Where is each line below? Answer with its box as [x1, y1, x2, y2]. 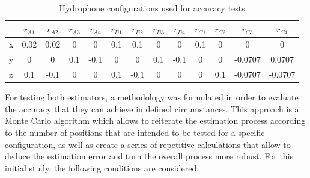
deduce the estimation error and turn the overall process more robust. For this [5, 150, 294, 162]
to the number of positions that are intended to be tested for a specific [5, 126, 265, 138]
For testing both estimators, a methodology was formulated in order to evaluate [5, 91, 299, 103]
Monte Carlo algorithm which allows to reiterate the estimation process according [5, 114, 306, 127]
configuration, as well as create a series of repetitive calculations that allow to [5, 138, 291, 150]
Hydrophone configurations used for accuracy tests [59, 2, 245, 14]
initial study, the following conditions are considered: [5, 161, 199, 174]
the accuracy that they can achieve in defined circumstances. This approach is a [5, 102, 299, 115]
